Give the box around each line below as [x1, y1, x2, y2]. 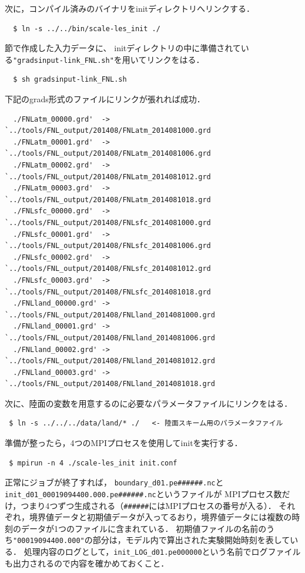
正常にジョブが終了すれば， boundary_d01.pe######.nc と [5, 476, 224, 488]
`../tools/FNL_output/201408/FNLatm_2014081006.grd [5, 149, 211, 158]
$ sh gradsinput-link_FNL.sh [13, 75, 127, 84]
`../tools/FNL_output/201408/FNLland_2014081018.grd [5, 380, 215, 388]
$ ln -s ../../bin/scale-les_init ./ [13, 24, 160, 33]
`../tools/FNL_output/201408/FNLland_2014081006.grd [5, 333, 215, 342]
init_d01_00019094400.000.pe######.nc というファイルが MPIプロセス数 [5, 487, 282, 500]
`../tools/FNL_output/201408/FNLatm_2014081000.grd [5, 126, 211, 135]
